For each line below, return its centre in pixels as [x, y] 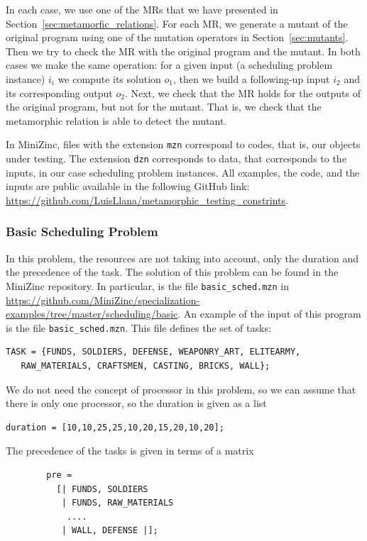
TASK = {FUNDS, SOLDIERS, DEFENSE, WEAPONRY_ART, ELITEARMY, [153, 352]
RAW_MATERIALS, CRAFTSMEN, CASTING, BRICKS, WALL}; [146, 366]
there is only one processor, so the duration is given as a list [136, 403]
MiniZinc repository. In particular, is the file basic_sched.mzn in [148, 285]
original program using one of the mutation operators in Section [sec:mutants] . [177, 37]
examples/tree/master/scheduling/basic [92, 314]
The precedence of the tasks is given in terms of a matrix [130, 451]
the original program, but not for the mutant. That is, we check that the [164, 107]
